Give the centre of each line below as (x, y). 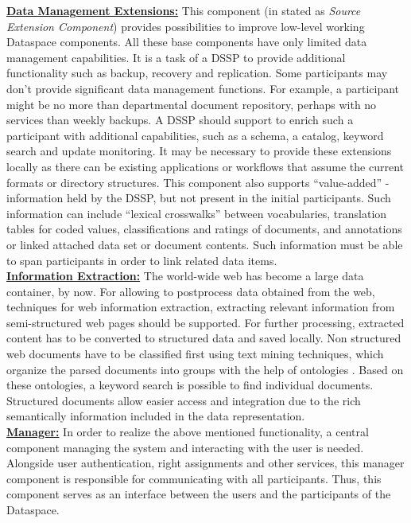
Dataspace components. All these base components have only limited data (187, 42)
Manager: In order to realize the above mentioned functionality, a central (188, 432)
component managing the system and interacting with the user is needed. (185, 447)
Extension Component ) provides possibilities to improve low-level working (186, 26)
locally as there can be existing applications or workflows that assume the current (205, 166)
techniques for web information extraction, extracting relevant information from (201, 307)
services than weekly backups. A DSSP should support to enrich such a (180, 120)
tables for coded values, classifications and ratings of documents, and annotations (204, 229)
